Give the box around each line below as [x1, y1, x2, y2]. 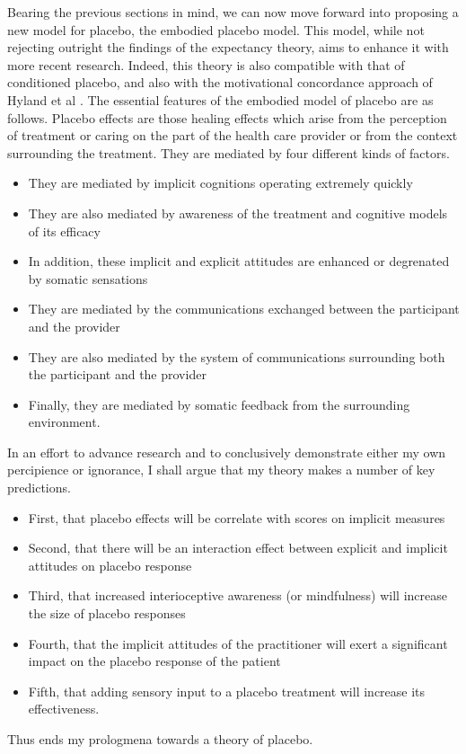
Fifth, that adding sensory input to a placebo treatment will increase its [28, 681, 426, 700]
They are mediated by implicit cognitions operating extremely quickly [28, 173, 413, 192]
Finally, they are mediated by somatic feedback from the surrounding [28, 395, 410, 413]
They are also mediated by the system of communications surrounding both [28, 347, 445, 366]
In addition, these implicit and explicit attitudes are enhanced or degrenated [28, 252, 450, 271]
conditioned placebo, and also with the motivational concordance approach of [7, 73, 433, 92]
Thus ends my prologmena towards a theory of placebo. [7, 730, 313, 748]
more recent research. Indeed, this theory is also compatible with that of [7, 55, 405, 74]
